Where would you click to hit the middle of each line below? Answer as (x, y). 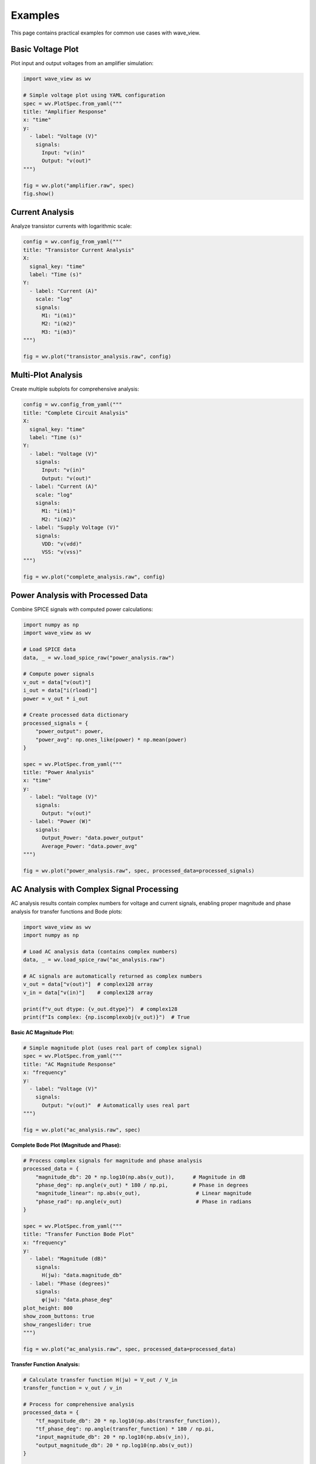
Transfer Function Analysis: (45, 1364)
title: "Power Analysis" (59, 772)
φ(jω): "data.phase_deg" (78, 1300)
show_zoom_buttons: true (59, 1316)
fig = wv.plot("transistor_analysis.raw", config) (97, 356)
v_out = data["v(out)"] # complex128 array (88, 984)
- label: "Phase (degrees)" (70, 1283)
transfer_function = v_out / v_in (73, 1388)
